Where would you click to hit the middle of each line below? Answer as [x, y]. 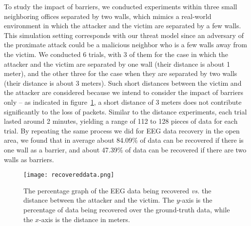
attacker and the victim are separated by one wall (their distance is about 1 [117, 64]
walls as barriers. [29, 159]
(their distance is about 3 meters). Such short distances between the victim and [123, 83]
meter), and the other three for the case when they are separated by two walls [121, 73]
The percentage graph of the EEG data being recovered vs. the [117, 190]
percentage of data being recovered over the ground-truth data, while [127, 209]
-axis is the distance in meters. [85, 219]
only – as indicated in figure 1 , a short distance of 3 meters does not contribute [123, 102]
